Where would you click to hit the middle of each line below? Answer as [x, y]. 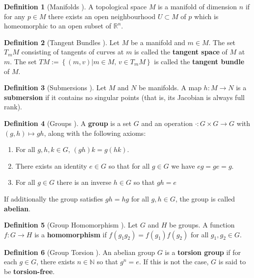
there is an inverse [84, 182]
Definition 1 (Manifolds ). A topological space [76, 6]
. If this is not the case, [174, 262]
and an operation [167, 123]
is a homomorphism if [71, 234]
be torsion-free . [29, 271]
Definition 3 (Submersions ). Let [55, 88]
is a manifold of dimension [197, 6]
